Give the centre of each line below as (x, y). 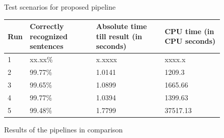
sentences (47, 46)
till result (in (119, 36)
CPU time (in (189, 31)
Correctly (47, 26)
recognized (49, 36)
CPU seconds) (190, 41)
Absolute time (121, 26)
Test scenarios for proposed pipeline (60, 7)
